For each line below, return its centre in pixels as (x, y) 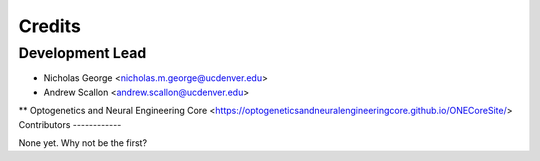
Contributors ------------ (70, 124)
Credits (50, 26)
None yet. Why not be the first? (83, 142)
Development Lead (82, 53)
